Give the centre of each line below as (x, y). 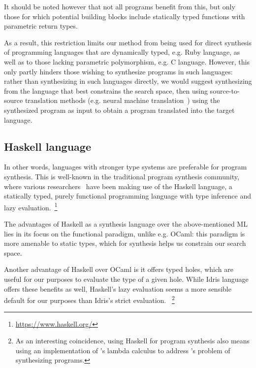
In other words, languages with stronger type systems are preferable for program (126, 167)
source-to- (225, 90)
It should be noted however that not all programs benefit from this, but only (120, 6)
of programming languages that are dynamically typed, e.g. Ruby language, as (122, 52)
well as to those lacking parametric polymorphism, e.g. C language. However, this (127, 61)
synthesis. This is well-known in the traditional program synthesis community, (122, 176)
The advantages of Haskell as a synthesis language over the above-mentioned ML (126, 223)
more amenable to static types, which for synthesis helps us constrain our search (125, 243)
